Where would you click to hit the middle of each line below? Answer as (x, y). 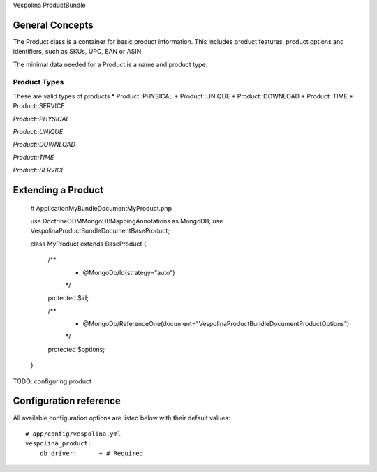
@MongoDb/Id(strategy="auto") (129, 272)
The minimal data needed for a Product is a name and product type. (110, 64)
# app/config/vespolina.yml (73, 434)
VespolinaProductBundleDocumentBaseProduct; (100, 231)
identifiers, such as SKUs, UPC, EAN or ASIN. (78, 52)
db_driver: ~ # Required (91, 453)
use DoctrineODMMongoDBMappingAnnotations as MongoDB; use (127, 221)
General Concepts (53, 25)
